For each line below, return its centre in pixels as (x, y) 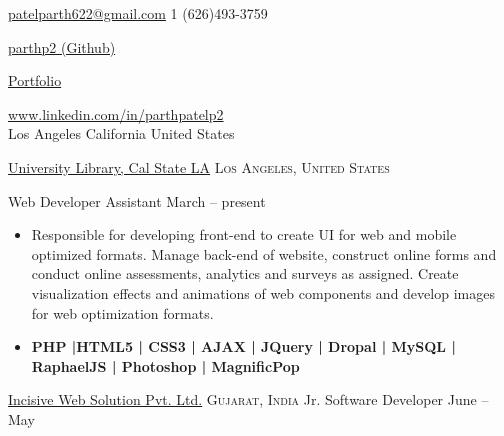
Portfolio (35, 80)
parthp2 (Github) (62, 46)
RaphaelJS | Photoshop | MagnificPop (165, 365)
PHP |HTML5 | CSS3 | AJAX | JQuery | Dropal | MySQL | (243, 346)
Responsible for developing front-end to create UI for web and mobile (244, 234)
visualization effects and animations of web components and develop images (263, 292)
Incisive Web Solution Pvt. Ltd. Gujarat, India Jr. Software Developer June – (248, 399)
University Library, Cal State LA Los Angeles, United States (199, 166)
